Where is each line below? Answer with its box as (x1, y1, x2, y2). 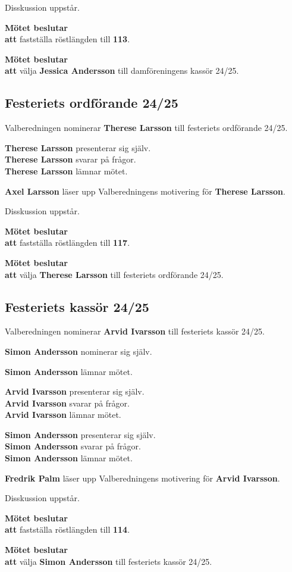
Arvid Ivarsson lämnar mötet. (5, 408, 121, 421)
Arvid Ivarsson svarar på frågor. (5, 396, 130, 409)
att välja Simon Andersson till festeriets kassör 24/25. (5, 555, 212, 567)
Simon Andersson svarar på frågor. (5, 440, 141, 452)
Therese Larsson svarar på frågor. (5, 153, 136, 165)
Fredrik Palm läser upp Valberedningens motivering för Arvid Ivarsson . (5, 471, 280, 484)
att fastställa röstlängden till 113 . (5, 33, 130, 45)
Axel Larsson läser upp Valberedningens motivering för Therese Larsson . (5, 185, 285, 197)
